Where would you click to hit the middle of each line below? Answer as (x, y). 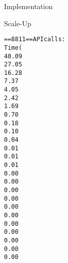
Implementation (28, 6)
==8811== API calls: (35, 39)
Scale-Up (18, 23)
